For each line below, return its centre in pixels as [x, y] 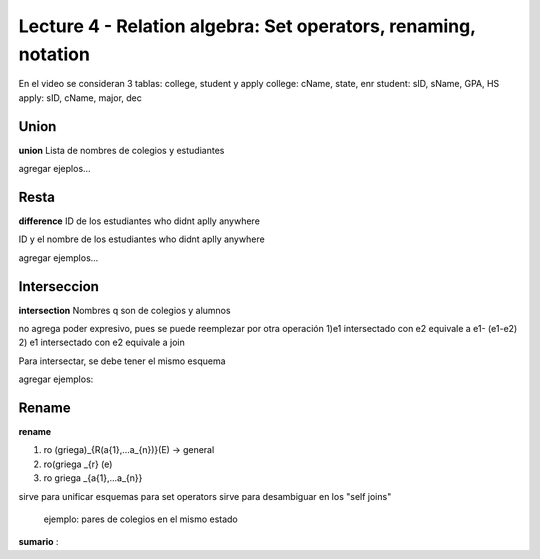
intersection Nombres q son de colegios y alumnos [124, 310]
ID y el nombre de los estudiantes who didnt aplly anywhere [141, 239]
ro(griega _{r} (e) [78, 464]
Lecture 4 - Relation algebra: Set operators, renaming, [247, 26]
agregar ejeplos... [54, 169]
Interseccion [59, 286]
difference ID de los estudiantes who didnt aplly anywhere [139, 221]
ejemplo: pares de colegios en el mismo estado [141, 519]
